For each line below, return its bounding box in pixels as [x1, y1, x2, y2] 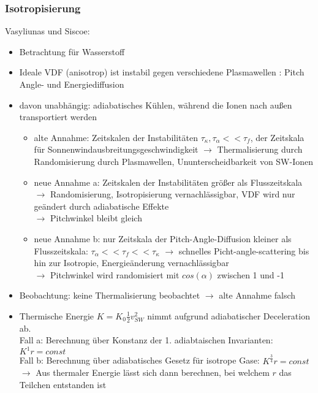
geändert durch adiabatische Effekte [34, 199, 169, 212]
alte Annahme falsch [219, 289, 296, 302]
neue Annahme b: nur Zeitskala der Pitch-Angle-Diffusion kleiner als [34, 232, 292, 245]
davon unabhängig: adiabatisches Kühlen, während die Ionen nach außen [19, 98, 292, 111]
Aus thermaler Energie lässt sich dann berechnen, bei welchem [36, 366, 270, 379]
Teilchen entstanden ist [19, 378, 107, 391]
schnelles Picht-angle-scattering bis [178, 244, 309, 257]
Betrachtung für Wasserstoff [19, 45, 125, 58]
